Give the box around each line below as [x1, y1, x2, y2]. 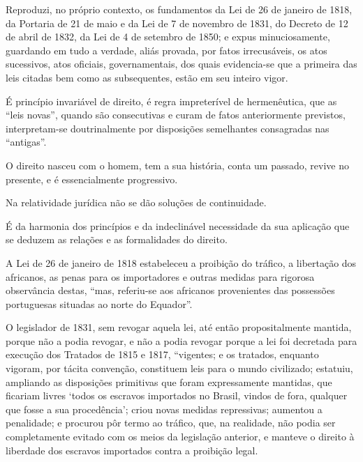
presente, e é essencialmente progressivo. [6, 171, 178, 186]
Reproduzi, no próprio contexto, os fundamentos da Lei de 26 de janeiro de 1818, [6, 2, 353, 16]
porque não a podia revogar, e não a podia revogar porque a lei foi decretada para [6, 333, 357, 348]
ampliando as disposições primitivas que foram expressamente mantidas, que [6, 374, 332, 389]
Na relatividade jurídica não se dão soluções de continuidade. [6, 195, 267, 210]
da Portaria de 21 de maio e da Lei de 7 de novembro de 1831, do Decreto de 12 [6, 15, 348, 30]
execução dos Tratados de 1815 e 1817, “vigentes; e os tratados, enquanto [6, 347, 319, 362]
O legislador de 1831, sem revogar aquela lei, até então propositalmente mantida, [6, 320, 352, 334]
